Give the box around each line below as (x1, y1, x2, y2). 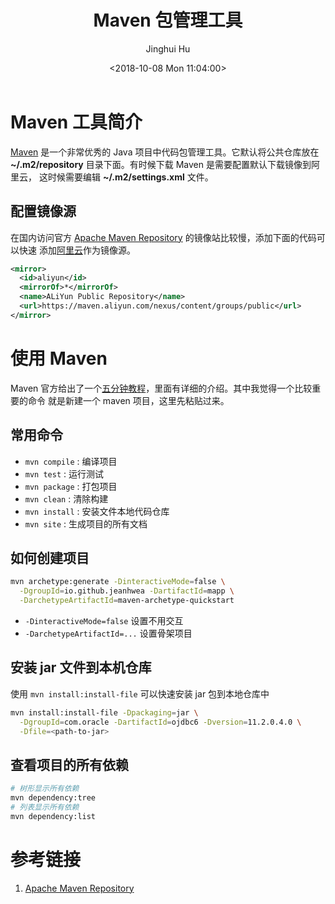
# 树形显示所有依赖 (10, 784, 80, 794)
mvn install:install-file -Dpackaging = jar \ (10, 707, 199, 718)
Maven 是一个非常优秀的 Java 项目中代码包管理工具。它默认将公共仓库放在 (10, 146, 320, 158)
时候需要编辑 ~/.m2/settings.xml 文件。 (47, 171, 214, 183)
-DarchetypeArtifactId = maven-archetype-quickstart (19, 596, 235, 606)
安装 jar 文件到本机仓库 (10, 659, 152, 676)
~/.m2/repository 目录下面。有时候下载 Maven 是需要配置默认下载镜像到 (10, 158, 312, 170)
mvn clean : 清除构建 (24, 492, 109, 505)
